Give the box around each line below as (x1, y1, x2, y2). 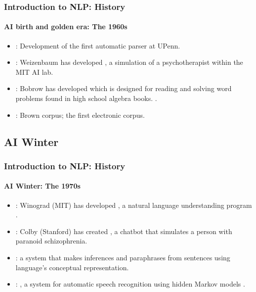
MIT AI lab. (15, 66, 53, 77)
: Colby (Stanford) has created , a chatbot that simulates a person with (15, 226, 232, 236)
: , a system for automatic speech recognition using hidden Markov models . (15, 279, 245, 289)
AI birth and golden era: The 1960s (4, 21, 128, 32)
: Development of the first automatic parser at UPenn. (15, 40, 180, 50)
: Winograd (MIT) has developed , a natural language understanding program (15, 199, 252, 210)
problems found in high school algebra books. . (15, 93, 157, 103)
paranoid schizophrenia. (15, 236, 87, 246)
